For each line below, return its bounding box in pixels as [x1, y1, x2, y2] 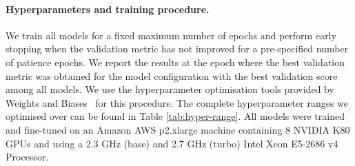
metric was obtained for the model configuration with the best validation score [6, 68, 338, 83]
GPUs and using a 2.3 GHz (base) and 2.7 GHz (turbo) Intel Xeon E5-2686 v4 [6, 136, 338, 150]
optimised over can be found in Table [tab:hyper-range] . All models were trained [6, 109, 345, 123]
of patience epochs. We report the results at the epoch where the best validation [6, 54, 345, 69]
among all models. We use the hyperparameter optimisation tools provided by [6, 82, 334, 96]
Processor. [6, 149, 49, 164]
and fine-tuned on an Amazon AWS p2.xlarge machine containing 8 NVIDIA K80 [6, 122, 350, 136]
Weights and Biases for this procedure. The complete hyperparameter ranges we [6, 95, 349, 110]
